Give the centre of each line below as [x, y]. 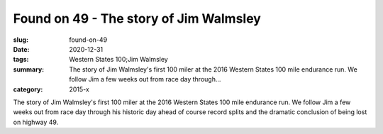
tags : [21, 60]
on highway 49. [36, 122]
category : [28, 89]
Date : [21, 49]
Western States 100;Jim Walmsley [118, 60]
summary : [29, 69]
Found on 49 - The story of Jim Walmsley [137, 18]
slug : [21, 40]
